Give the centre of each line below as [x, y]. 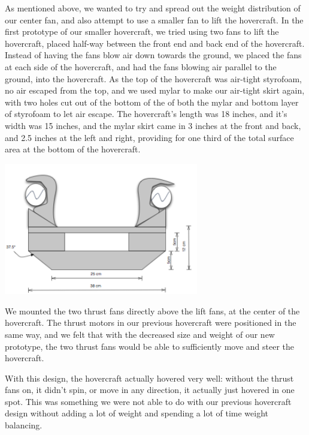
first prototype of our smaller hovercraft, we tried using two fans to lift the [142, 31]
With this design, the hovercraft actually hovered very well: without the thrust [149, 378]
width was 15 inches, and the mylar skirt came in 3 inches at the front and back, [153, 125]
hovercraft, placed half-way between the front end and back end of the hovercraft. [155, 43]
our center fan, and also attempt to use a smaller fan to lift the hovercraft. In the [154, 19]
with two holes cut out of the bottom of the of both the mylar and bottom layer [152, 102]
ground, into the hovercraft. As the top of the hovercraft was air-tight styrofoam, [153, 78]
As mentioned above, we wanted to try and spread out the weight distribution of [153, 8]
